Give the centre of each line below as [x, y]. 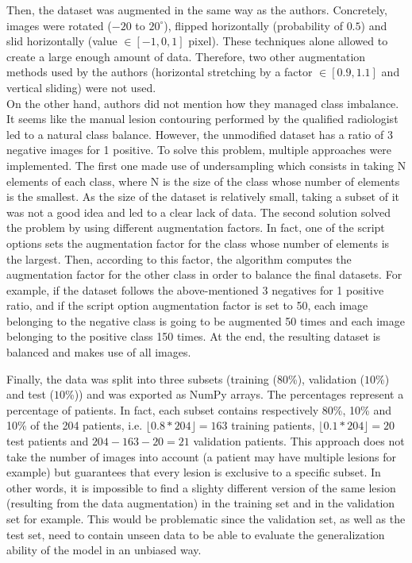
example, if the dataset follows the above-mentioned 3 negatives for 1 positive [195, 289]
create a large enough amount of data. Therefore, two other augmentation [186, 56]
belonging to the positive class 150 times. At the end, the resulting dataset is [194, 336]
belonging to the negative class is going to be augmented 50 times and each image [206, 320]
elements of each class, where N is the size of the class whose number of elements [203, 181]
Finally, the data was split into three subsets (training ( [142, 378]
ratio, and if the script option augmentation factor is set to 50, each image [187, 305]
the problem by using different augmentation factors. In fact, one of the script [196, 228]
